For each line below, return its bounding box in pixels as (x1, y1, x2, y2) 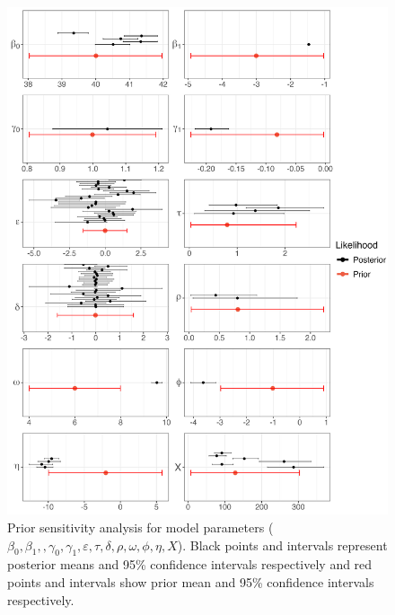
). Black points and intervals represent (177, 535, 388, 554)
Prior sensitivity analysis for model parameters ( (7, 517, 274, 536)
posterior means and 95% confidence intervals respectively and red (7, 555, 373, 574)
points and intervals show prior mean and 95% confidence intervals (7, 572, 374, 591)
